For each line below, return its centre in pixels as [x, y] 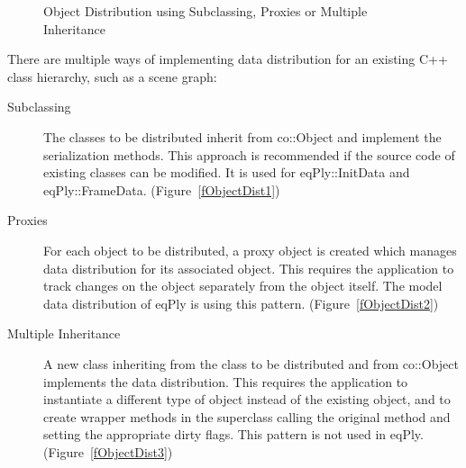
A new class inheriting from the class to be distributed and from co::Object [251, 363]
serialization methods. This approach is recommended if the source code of [249, 154]
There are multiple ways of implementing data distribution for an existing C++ [228, 59]
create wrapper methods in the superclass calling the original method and [247, 416]
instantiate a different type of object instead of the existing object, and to [247, 399]
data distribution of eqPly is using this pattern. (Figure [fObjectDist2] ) [241, 303]
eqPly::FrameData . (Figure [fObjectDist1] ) [162, 189]
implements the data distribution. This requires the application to [226, 381]
